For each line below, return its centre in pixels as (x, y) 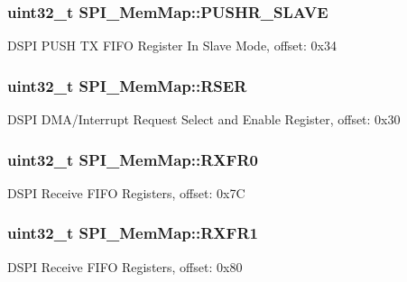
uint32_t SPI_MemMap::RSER (127, 85)
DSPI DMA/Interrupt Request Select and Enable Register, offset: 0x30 (204, 119)
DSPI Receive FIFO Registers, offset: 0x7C (126, 192)
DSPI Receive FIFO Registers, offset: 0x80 (125, 266)
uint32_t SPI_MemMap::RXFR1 (133, 233)
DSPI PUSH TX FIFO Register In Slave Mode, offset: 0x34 (172, 45)
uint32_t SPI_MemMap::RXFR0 (133, 159)
